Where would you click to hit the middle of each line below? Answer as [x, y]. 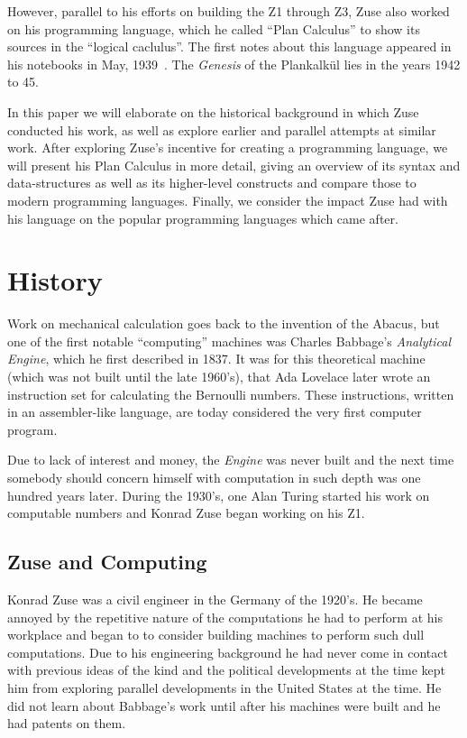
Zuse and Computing [107, 562]
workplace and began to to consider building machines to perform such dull [216, 635]
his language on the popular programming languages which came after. [203, 218]
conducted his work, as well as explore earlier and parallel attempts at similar [222, 129]
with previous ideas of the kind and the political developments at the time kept [226, 670]
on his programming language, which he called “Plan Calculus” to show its [214, 28]
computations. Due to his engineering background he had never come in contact [228, 652]
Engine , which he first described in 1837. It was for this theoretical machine [216, 359]
